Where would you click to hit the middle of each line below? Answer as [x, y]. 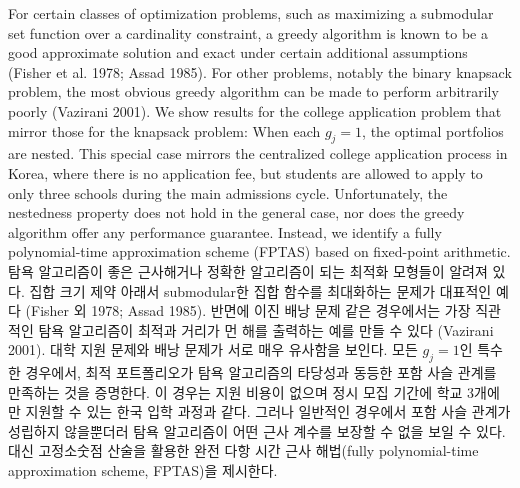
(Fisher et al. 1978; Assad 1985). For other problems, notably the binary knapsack [260, 71]
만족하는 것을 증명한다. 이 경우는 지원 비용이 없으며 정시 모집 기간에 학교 [235, 391]
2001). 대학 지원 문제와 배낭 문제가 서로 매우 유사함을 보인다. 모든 [213, 349]
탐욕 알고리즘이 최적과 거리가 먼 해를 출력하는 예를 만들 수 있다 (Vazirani [266, 329]
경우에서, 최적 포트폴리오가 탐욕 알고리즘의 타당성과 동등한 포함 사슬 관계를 [261, 372]
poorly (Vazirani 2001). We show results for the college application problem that [255, 110]
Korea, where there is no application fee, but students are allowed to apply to [245, 172]
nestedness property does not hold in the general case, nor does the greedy [236, 212]
